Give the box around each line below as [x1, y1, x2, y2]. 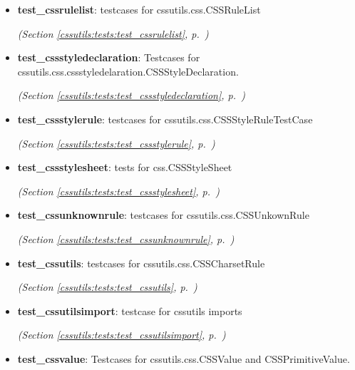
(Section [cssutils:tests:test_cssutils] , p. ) [17, 279, 197, 294]
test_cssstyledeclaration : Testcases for [17, 50, 200, 65]
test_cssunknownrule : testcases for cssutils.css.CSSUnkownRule [17, 207, 309, 222]
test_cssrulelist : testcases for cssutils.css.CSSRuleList [17, 2, 261, 16]
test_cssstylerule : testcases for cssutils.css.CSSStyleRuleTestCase [17, 111, 313, 126]
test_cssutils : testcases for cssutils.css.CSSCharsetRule [17, 255, 265, 270]
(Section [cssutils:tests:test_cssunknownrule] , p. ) [17, 231, 235, 246]
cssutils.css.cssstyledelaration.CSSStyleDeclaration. [17, 63, 239, 78]
